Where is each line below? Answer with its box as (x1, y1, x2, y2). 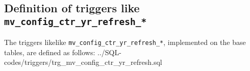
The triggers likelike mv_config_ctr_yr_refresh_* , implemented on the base (4, 37, 246, 48)
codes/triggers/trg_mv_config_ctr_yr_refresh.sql (4, 57, 162, 67)
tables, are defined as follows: (4, 46, 95, 57)
